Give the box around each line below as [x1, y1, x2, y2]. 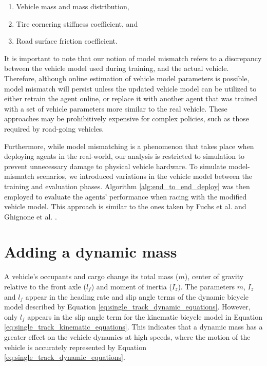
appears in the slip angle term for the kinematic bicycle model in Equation [27, 311, 262, 322]
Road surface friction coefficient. [16, 35, 118, 46]
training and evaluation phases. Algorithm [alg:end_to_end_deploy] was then [4, 180, 250, 191]
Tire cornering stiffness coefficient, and [16, 18, 138, 29]
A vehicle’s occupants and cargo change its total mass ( [4, 271, 179, 282]
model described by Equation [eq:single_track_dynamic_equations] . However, [4, 301, 251, 312]
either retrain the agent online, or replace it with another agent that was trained [4, 93, 258, 104]
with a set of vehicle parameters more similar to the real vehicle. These [4, 103, 227, 114]
